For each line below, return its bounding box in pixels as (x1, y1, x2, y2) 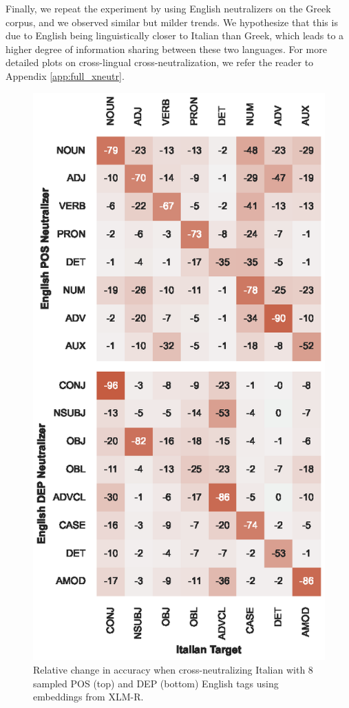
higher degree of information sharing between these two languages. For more (6, 41, 327, 56)
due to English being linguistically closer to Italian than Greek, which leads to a (6, 28, 344, 43)
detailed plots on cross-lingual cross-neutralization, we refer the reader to (6, 55, 314, 70)
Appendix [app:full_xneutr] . (6, 68, 125, 83)
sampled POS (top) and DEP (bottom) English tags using (33, 676, 279, 690)
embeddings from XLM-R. (33, 689, 144, 704)
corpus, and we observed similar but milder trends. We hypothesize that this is (6, 14, 338, 29)
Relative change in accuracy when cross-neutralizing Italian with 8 (33, 663, 313, 677)
